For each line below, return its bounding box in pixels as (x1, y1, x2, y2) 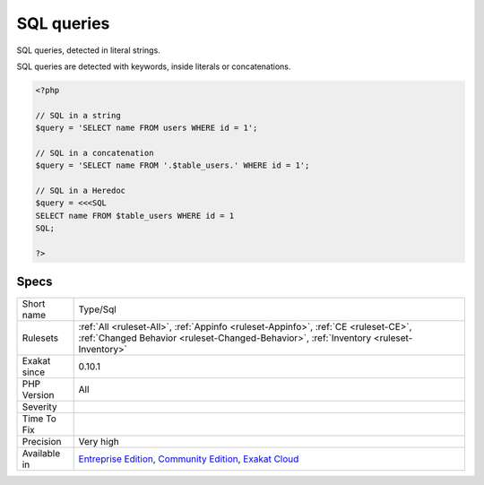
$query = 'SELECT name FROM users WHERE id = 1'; (35, 123, 258, 134)
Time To (22, 412, 57, 425)
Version (22, 388, 55, 401)
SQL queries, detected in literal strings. (16, 45, 160, 56)
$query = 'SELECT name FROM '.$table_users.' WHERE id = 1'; (35, 160, 310, 170)
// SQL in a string (35, 110, 121, 120)
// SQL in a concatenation (35, 148, 154, 158)
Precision (22, 435, 62, 447)
